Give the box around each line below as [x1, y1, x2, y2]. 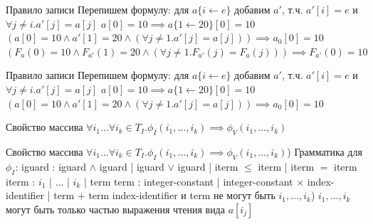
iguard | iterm [177, 159, 238, 174]
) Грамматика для [287, 144, 362, 159]
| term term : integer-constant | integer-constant [84, 174, 293, 188]
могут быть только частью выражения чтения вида [6, 201, 225, 216]
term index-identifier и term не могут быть [88, 188, 275, 203]
